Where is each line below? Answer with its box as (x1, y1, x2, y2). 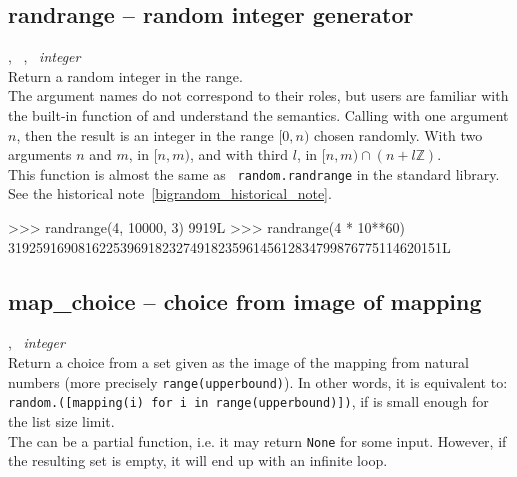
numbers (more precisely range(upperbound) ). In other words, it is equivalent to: (8, 371, 508, 392)
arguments (8, 144, 72, 165)
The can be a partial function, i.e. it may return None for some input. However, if (8, 430, 507, 451)
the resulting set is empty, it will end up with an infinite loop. (8, 450, 388, 471)
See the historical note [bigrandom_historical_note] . (8, 183, 332, 204)
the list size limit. (8, 410, 115, 431)
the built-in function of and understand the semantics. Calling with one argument (8, 104, 509, 125)
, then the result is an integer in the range (16, 124, 274, 145)
